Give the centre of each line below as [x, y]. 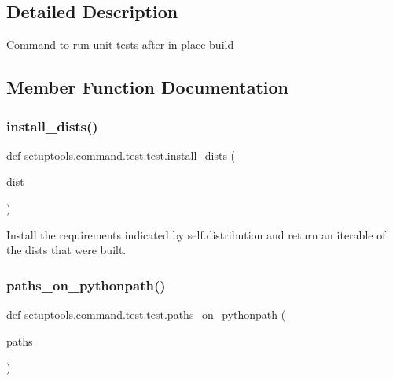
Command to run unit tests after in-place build [120, 44]
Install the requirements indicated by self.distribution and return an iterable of [196, 234]
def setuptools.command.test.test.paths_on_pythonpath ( [146, 314]
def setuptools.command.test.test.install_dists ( [121, 155]
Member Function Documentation [148, 87]
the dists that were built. [66, 250]
